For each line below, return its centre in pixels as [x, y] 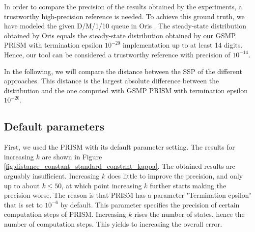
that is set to [23, 204]
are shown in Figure [72, 156]
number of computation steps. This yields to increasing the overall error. [113, 223]
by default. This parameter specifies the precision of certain [150, 204]
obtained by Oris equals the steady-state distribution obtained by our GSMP [120, 35]
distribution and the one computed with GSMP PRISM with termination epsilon [126, 90]
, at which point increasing [102, 185]
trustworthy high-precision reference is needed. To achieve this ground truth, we [124, 16]
